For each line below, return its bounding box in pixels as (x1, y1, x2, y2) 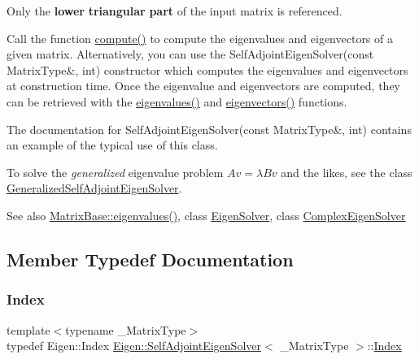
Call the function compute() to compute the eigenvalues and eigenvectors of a (7, 29, 393, 46)
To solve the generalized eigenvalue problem (7, 163, 224, 180)
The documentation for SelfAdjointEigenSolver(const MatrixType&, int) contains (7, 120, 412, 137)
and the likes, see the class (281, 163, 412, 180)
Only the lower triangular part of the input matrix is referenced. (7, 2, 343, 19)
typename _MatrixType (65, 321, 186, 338)
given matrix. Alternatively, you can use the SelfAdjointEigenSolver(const (7, 45, 374, 63)
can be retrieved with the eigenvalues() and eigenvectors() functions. (7, 93, 347, 110)
